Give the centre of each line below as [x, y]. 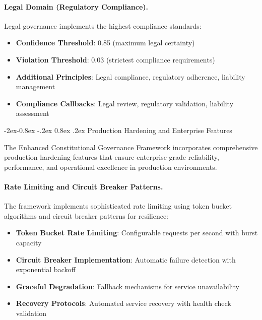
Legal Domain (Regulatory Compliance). [76, 6]
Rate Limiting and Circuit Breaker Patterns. [84, 186]
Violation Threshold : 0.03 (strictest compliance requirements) [115, 59]
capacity [29, 242]
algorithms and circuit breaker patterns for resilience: [86, 215]
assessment [32, 113]
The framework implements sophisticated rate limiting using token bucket [118, 206]
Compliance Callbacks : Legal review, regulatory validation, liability [125, 103]
